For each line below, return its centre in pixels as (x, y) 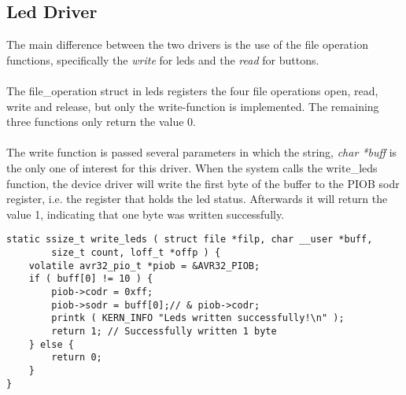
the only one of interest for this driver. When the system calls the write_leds (192, 167)
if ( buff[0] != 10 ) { (91, 279)
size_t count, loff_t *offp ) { (136, 252)
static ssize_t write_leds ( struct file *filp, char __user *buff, (190, 240)
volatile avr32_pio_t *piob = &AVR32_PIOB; (144, 266)
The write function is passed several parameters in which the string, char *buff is (202, 152)
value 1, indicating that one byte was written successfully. (146, 214)
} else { (51, 344)
